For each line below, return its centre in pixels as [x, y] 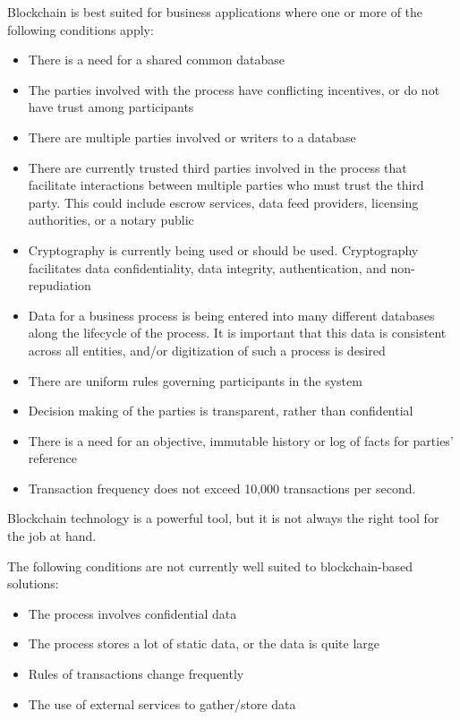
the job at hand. [52, 536]
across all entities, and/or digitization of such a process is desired [207, 350]
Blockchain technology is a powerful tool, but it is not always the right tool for [223, 518]
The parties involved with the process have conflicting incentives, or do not [234, 89]
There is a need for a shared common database [156, 60]
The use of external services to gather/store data [162, 703]
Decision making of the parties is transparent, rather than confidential [221, 411]
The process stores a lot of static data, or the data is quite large [204, 643]
